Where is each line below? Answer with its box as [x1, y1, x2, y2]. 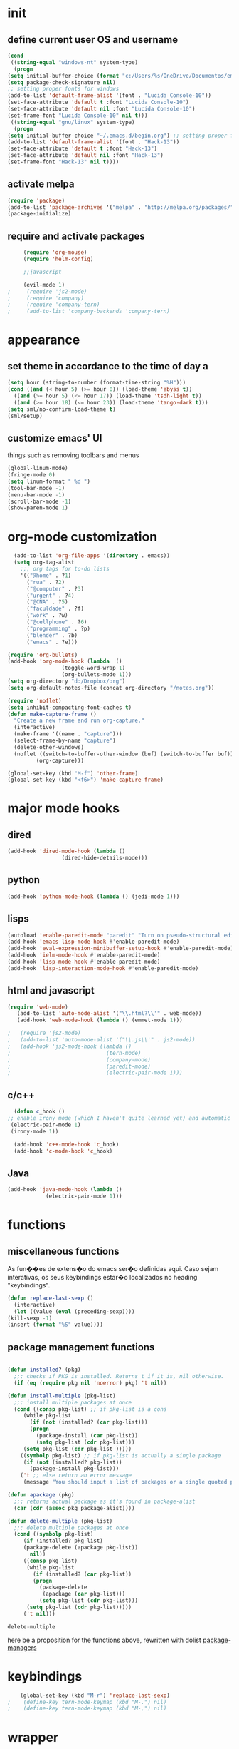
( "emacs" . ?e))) [26, 638, 78, 646]
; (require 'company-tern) [7, 301, 100, 308]
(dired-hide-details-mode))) [61, 855, 148, 862]
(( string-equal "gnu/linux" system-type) [10, 118, 135, 126]
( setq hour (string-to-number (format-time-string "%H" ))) [7, 379, 186, 387]
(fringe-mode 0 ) [7, 471, 55, 479]
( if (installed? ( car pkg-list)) [33, 1571, 132, 1578]
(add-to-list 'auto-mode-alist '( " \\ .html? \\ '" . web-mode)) [16, 1010, 202, 1017]
